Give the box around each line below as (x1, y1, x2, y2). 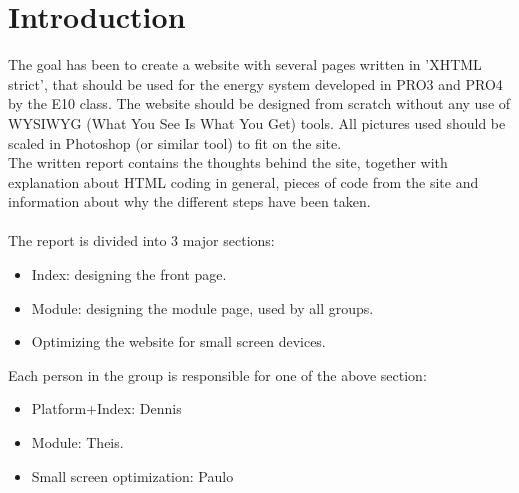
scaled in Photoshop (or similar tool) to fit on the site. (8, 132, 342, 153)
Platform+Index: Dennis (31, 398, 182, 419)
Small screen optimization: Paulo (31, 465, 234, 486)
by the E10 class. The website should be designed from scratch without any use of (8, 93, 511, 114)
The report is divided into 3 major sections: (8, 230, 275, 251)
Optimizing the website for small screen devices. (31, 331, 326, 352)
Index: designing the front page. (31, 264, 227, 285)
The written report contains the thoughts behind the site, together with (8, 152, 448, 173)
